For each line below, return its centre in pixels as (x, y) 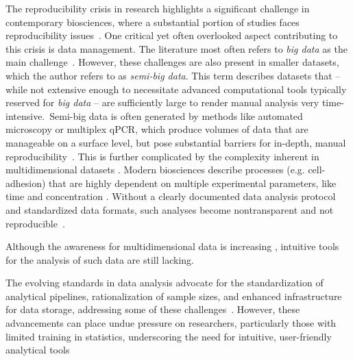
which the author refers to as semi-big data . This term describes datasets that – (173, 75)
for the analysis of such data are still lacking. (100, 259)
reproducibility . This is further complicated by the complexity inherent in (162, 156)
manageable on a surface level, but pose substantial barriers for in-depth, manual (176, 142)
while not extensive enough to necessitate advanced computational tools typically (176, 89)
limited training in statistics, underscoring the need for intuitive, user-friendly (169, 336)
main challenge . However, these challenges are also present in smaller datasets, (172, 62)
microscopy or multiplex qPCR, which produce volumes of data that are (157, 129)
